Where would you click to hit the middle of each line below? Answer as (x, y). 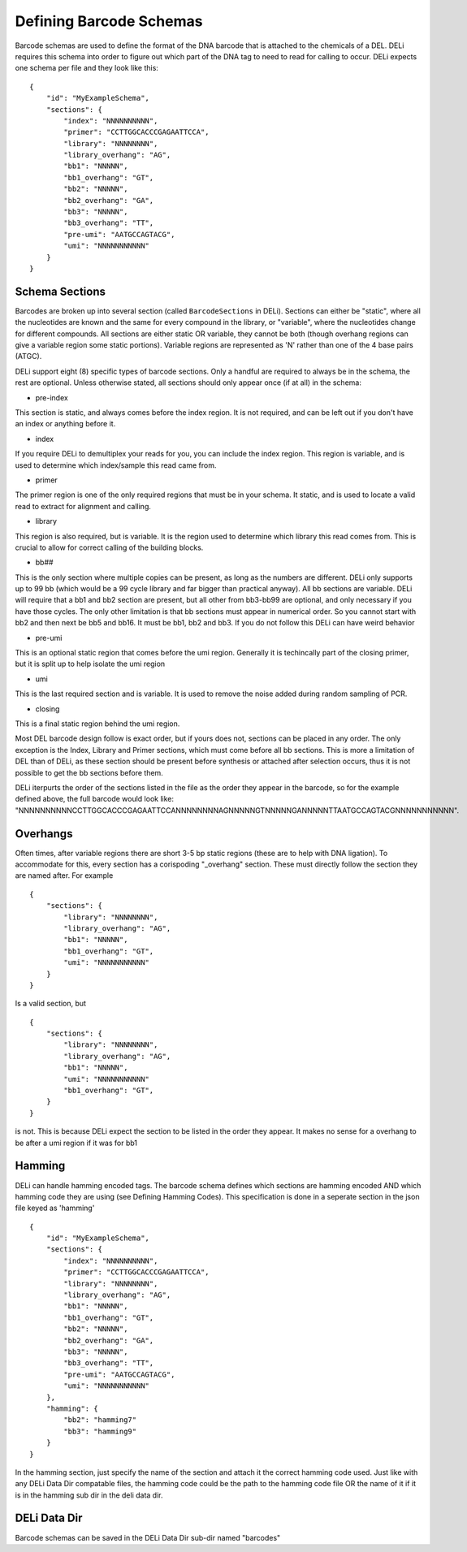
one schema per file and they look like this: (86, 68)
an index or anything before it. (65, 424)
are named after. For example (64, 875)
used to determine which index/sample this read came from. (116, 465)
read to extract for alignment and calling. (83, 506)
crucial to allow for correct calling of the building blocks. (109, 547)
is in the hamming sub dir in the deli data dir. (89, 1495)
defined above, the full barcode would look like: (95, 799)
